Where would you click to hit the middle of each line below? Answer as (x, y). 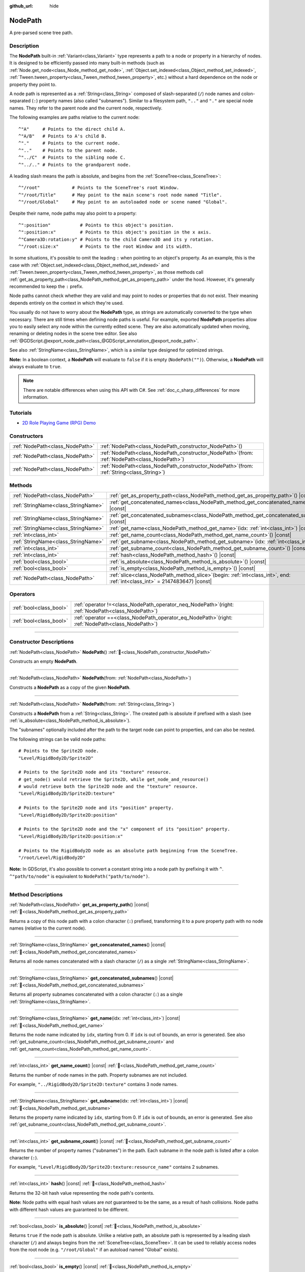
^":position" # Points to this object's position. (96, 225)
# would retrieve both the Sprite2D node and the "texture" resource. (108, 787)
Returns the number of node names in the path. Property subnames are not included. (98, 1075)
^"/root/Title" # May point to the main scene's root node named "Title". (120, 195)
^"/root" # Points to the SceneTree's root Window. (99, 188)
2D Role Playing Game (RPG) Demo (59, 423)
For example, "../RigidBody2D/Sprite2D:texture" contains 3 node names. (94, 1084)
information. (36, 397)
